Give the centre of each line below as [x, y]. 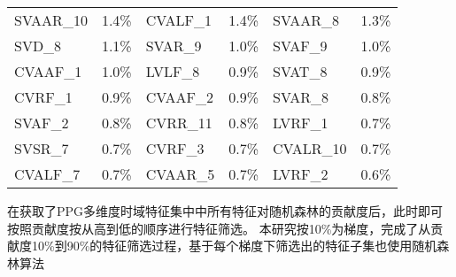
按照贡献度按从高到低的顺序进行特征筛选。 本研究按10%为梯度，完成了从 [219, 228]
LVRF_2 [301, 174]
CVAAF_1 [48, 71]
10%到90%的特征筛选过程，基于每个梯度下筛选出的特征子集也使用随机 [234, 246]
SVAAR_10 [51, 20]
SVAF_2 [42, 123]
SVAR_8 [301, 97]
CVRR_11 [179, 123]
